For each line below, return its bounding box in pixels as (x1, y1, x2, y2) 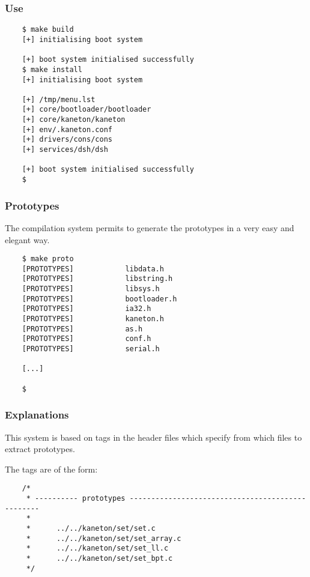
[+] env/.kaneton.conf (22, 125, 112, 134)
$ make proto (22, 255, 74, 264)
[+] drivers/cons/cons (22, 135, 112, 144)
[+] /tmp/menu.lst (22, 95, 96, 104)
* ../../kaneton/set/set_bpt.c (26, 554, 173, 563)
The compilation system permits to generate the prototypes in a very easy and (5, 221, 294, 234)
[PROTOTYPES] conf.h (22, 334, 151, 343)
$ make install (22, 65, 82, 74)
